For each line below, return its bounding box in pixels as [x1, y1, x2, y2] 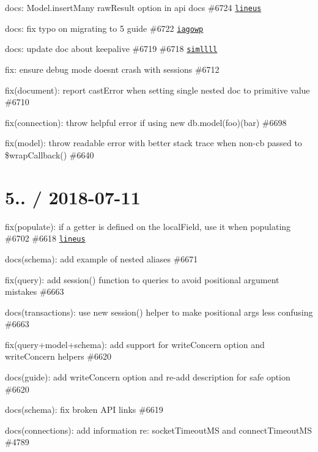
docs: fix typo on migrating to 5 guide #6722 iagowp [5, 21, 204, 34]
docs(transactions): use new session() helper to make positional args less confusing [5, 305, 313, 318]
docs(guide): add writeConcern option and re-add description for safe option [5, 371, 290, 383]
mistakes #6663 [5, 285, 64, 298]
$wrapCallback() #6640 [5, 148, 94, 161]
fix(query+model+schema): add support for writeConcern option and [5, 338, 265, 350]
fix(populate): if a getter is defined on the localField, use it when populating [5, 220, 291, 232]
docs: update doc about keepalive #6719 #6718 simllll [5, 42, 218, 55]
